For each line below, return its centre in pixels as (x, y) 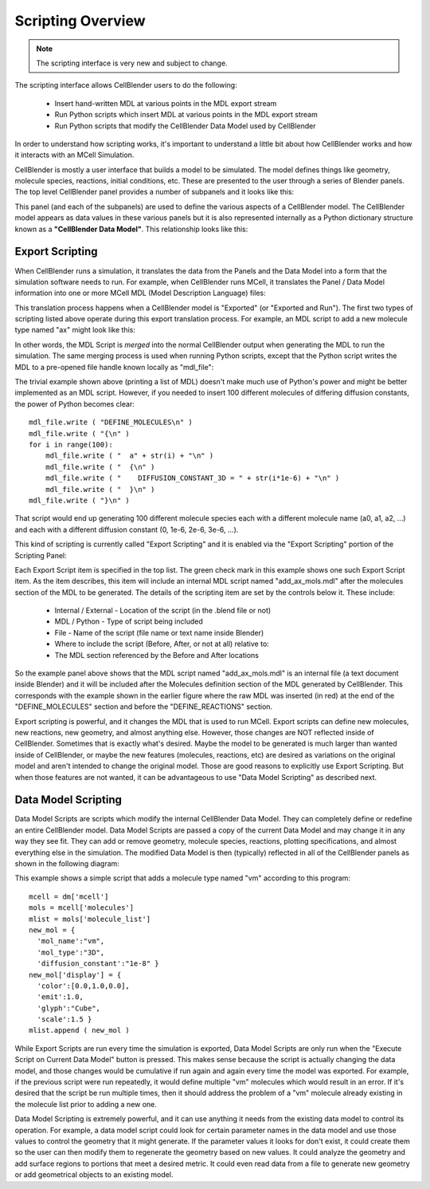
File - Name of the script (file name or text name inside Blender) (159, 632)
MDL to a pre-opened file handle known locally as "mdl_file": (114, 367)
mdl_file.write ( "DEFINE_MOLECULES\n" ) (111, 422)
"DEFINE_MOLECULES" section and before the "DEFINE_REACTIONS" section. (144, 707)
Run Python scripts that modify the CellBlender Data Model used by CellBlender (185, 126)
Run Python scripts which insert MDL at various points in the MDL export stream (186, 115)
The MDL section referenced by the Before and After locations (156, 655)
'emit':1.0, (60, 997)
